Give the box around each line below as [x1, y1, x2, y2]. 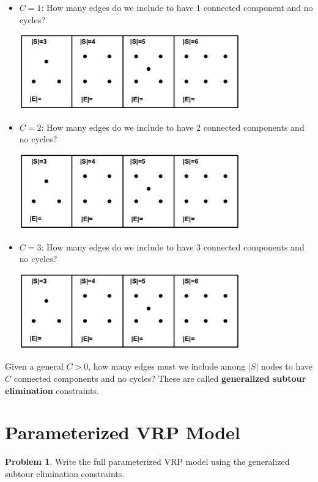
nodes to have [261, 360, 313, 373]
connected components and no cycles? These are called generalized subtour [13, 372, 306, 385]
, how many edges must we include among [88, 360, 246, 373]
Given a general [5, 360, 64, 373]
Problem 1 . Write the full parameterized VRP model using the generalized [5, 455, 290, 468]
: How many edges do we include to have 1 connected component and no [41, 1, 313, 13]
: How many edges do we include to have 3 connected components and [41, 240, 305, 253]
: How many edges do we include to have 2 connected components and [41, 120, 305, 133]
